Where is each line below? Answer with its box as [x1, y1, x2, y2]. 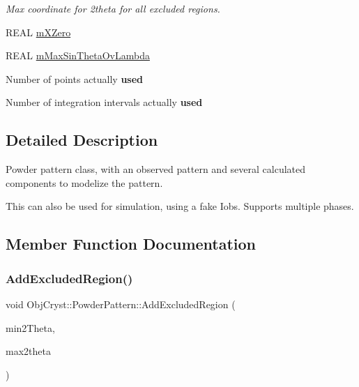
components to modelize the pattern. [6, 175, 163, 190]
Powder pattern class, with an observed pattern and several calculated [6, 162, 306, 176]
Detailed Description [6, 129, 158, 151]
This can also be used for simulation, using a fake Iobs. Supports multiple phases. [6, 199, 354, 213]
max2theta [6, 344, 51, 358]
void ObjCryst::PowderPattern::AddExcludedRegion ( [6, 296, 236, 311]
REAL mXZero [6, 24, 71, 39]
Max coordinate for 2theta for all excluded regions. [6, 1, 220, 15]
